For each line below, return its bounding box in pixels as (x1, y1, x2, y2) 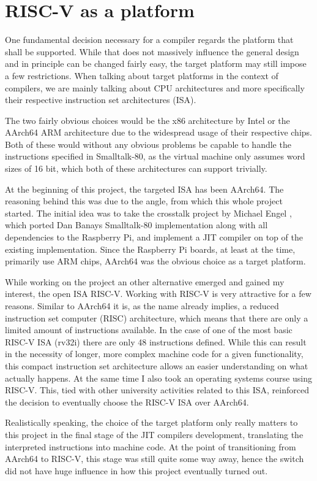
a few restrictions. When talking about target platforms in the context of (5, 69, 278, 82)
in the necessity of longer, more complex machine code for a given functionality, (5, 347, 304, 360)
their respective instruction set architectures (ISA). (5, 93, 196, 106)
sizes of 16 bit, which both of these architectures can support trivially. (5, 162, 267, 175)
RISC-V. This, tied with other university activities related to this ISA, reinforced (5, 383, 309, 396)
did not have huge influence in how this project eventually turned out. (5, 464, 268, 477)
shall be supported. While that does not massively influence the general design (5, 45, 299, 58)
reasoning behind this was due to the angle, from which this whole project (5, 194, 283, 207)
